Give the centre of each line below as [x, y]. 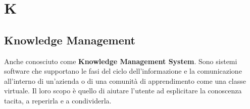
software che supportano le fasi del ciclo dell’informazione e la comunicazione [123, 71]
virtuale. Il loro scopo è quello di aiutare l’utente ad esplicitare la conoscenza [123, 91]
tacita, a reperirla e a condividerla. [58, 100]
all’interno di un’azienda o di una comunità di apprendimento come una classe [125, 80]
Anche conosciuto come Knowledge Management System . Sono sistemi [121, 61]
